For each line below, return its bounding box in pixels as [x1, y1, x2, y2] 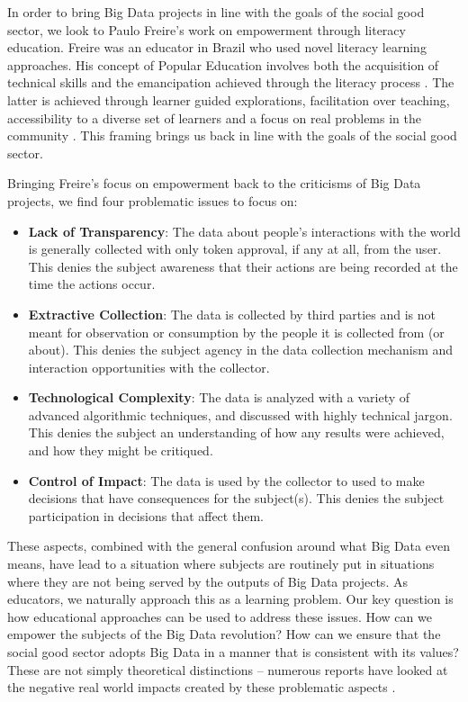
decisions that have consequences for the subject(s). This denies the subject [28, 489, 445, 508]
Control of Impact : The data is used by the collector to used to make [28, 471, 425, 490]
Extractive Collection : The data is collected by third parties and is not [28, 304, 436, 323]
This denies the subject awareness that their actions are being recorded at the [28, 256, 458, 275]
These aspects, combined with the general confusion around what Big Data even [7, 536, 450, 555]
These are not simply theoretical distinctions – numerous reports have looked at [7, 660, 448, 679]
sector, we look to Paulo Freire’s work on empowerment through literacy [7, 20, 406, 39]
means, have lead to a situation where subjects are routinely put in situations [7, 554, 435, 573]
